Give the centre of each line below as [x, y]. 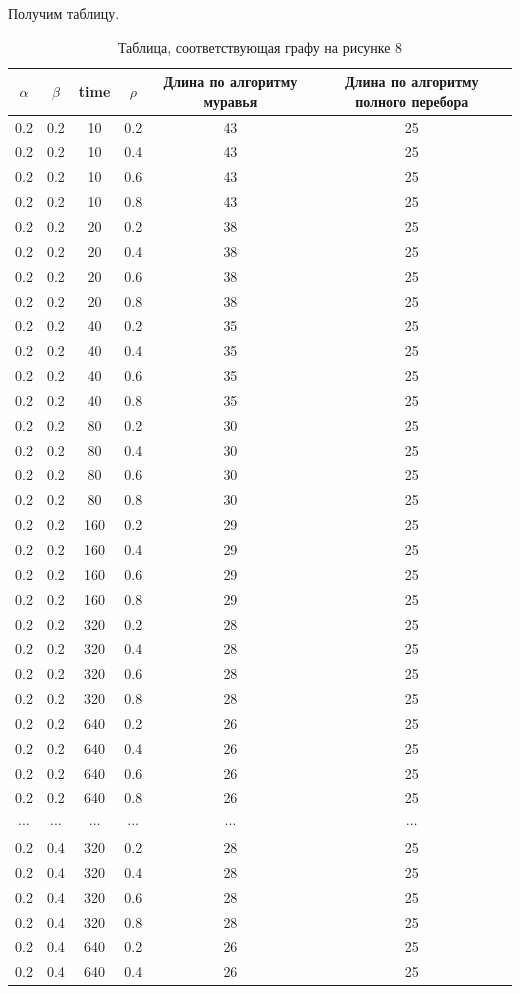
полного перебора [412, 100]
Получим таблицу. [64, 13]
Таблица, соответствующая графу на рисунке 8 [260, 46]
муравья [230, 100]
